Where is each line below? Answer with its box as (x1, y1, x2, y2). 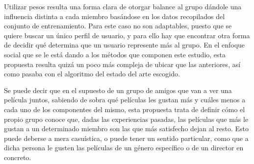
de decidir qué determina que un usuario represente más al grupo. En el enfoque (4, 40, 245, 50)
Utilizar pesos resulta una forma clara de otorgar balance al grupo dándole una (4, 1, 242, 11)
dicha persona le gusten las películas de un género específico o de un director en (4, 142, 244, 153)
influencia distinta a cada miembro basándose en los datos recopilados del (4, 11, 225, 21)
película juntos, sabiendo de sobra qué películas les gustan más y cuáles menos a (4, 94, 246, 105)
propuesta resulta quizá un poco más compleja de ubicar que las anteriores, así (4, 59, 241, 69)
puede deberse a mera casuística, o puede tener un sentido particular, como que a (4, 133, 249, 143)
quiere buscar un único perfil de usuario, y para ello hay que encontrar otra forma (4, 30, 250, 40)
